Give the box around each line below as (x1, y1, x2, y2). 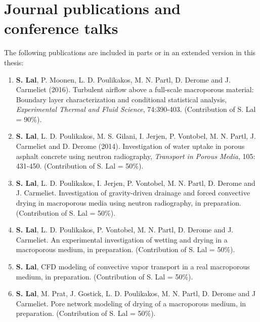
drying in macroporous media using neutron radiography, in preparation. (16, 197, 241, 208)
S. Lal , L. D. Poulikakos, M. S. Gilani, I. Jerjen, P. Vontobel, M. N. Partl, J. (16, 131, 256, 141)
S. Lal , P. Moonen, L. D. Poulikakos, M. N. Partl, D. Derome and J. (16, 74, 231, 85)
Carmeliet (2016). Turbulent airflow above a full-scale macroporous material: (16, 84, 254, 95)
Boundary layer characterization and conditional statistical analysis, (16, 94, 227, 104)
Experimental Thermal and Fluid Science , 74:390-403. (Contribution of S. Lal (16, 104, 256, 114)
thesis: (4, 57, 24, 67)
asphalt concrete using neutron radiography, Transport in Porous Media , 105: (16, 150, 255, 161)
